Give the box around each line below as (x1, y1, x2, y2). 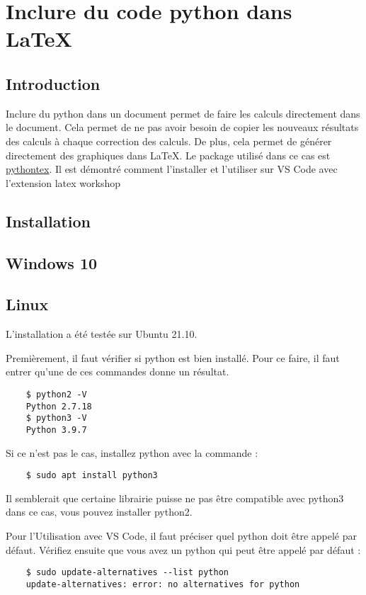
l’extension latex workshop (6, 175, 120, 190)
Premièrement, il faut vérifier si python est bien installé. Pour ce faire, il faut (6, 350, 340, 365)
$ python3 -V (25, 413, 87, 424)
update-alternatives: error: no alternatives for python (25, 579, 300, 589)
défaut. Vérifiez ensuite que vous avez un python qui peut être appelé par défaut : (6, 542, 361, 557)
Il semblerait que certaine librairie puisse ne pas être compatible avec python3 (6, 490, 344, 505)
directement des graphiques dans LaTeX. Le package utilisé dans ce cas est (6, 147, 331, 162)
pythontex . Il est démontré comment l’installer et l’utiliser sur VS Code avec (6, 161, 338, 176)
